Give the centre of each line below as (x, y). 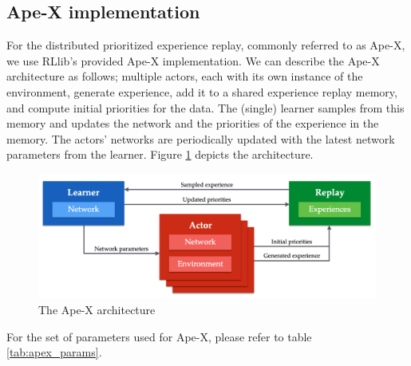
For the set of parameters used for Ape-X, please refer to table (159, 336)
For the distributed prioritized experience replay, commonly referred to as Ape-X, (206, 45)
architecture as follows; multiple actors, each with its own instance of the (185, 76)
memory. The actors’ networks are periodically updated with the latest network (201, 138)
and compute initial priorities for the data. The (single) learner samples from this (205, 107)
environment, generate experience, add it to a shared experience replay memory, (202, 91)
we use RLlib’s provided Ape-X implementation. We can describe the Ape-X (193, 60)
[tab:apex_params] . (54, 352)
